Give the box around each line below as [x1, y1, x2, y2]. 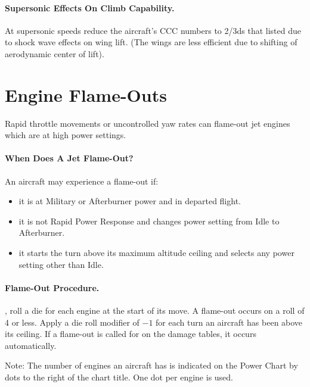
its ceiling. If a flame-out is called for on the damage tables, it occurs [5, 327, 256, 340]
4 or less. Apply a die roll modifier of [5, 316, 139, 328]
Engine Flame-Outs [5, 82, 167, 107]
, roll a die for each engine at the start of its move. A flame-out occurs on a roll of [5, 304, 305, 317]
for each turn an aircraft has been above [156, 316, 303, 328]
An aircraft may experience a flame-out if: [5, 174, 159, 187]
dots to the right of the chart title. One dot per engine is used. [5, 371, 234, 383]
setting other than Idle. [18, 258, 104, 270]
